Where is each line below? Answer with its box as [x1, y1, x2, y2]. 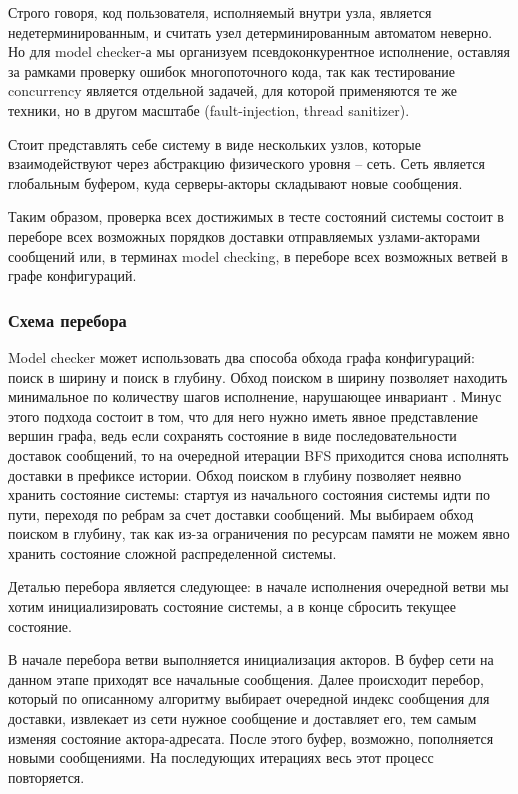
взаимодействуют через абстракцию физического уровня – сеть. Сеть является [8, 153, 485, 174]
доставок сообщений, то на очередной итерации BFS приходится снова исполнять [8, 444, 509, 465]
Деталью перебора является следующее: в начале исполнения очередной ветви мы [8, 576, 509, 597]
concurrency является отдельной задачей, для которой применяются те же [8, 80, 458, 101]
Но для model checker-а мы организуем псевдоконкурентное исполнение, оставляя [8, 41, 510, 62]
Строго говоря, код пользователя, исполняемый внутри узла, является [8, 2, 432, 22]
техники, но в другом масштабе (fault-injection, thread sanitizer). [8, 99, 410, 120]
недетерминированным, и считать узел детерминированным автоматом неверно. [8, 21, 493, 42]
